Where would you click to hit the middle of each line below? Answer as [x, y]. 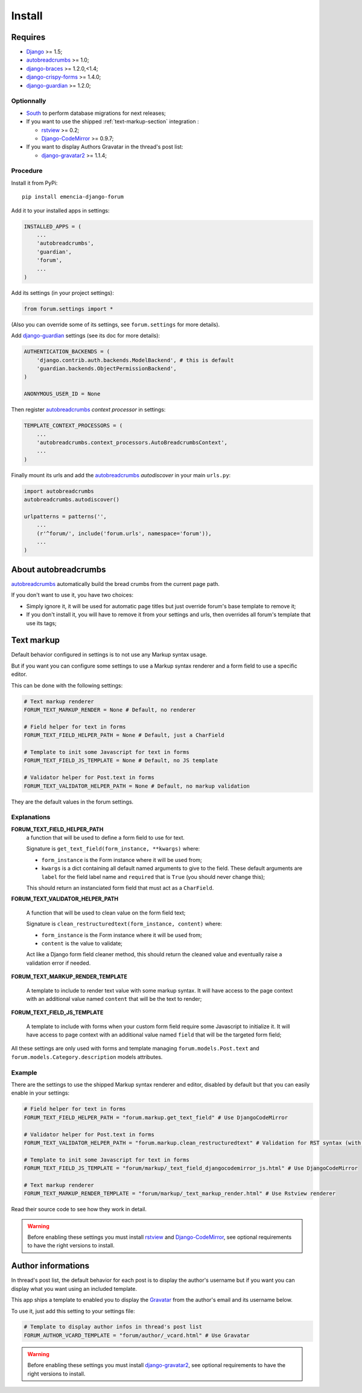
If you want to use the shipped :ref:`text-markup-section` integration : [113, 121]
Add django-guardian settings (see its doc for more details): [85, 336]
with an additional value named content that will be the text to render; [114, 999]
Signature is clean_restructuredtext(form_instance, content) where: [124, 924]
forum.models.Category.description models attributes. [87, 1057]
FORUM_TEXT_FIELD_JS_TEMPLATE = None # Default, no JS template [121, 761]
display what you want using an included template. [74, 1288]
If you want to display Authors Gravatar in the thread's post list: [105, 147]
